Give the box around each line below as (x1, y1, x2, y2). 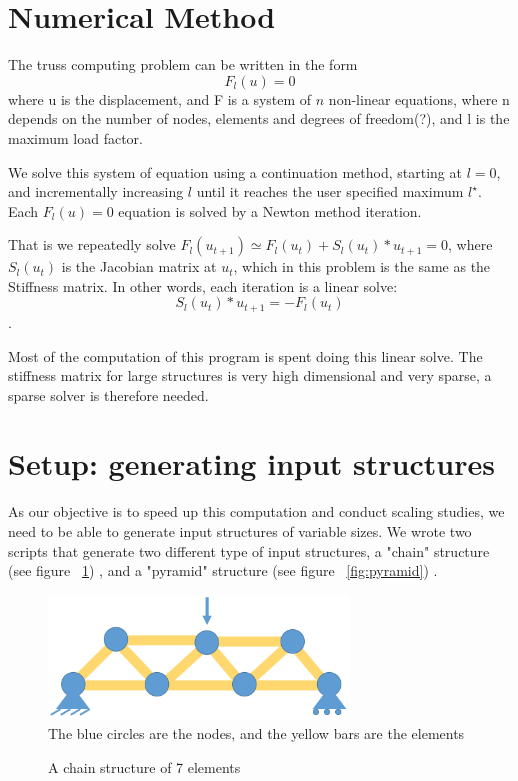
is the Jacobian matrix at (61, 256, 217, 277)
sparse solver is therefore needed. (8, 384, 209, 405)
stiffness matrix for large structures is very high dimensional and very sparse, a (8, 365, 492, 386)
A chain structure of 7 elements (48, 756, 241, 777)
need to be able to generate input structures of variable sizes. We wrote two (8, 521, 472, 542)
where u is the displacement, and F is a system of (8, 88, 312, 109)
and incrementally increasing (8, 181, 184, 202)
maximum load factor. (8, 127, 143, 148)
